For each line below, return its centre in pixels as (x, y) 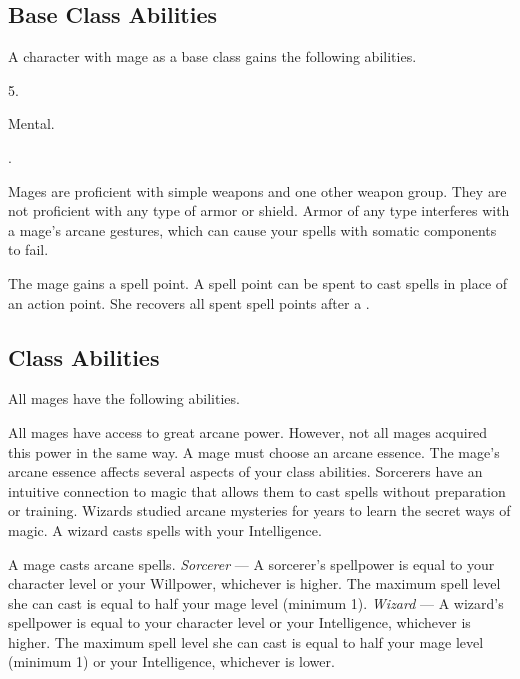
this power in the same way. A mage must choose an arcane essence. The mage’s (254, 451)
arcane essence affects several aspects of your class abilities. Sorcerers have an (245, 471)
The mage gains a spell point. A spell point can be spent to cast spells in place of (258, 282)
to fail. (28, 249)
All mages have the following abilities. (124, 398)
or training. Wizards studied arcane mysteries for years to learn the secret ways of (259, 510)
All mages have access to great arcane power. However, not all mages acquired (248, 431)
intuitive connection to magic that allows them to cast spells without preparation (257, 490)
